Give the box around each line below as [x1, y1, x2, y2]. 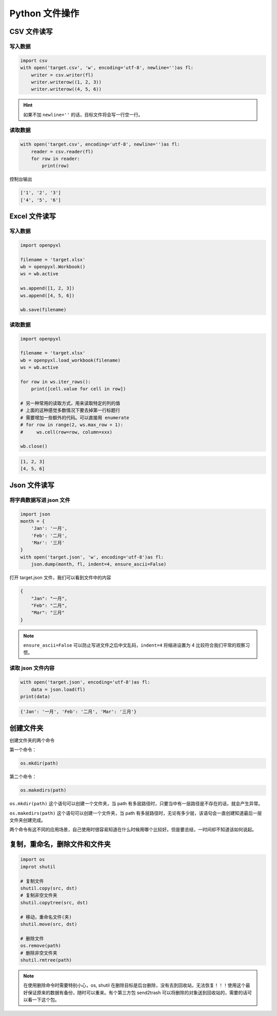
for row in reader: [31, 155, 81, 162]
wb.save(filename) [20, 307, 67, 313]
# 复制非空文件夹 [20, 892, 57, 899]
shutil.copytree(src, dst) [20, 900, 88, 905]
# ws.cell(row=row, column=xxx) [20, 429, 113, 435]
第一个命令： [9, 747, 37, 753]
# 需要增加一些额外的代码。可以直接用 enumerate [20, 414, 129, 421]
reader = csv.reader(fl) [31, 149, 94, 154]
